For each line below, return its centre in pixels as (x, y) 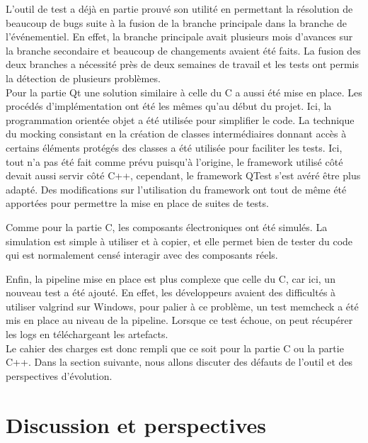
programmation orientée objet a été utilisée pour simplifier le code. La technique (180, 119)
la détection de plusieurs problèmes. (83, 78)
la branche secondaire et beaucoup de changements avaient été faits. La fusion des (183, 50)
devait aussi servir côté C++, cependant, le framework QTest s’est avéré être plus (183, 175)
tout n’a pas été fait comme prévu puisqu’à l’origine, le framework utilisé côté (174, 161)
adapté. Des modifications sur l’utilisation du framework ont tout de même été (176, 189)
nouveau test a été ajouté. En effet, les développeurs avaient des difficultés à (171, 292)
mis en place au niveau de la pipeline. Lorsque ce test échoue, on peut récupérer (179, 320)
